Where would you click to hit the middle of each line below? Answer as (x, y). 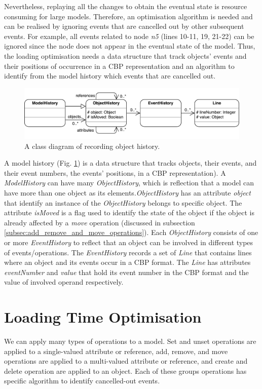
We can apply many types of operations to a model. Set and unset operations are (130, 341)
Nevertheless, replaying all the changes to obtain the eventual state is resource (126, 6)
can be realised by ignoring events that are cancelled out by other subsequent (124, 26)
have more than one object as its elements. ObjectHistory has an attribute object (127, 193)
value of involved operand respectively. (64, 282)
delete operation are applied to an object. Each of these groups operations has (125, 371)
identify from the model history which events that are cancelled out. (110, 76)
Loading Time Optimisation (103, 317)
